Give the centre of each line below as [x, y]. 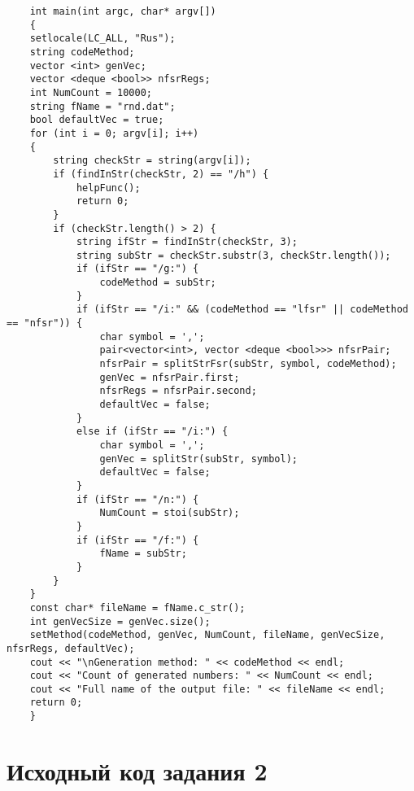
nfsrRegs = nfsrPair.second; [178, 391]
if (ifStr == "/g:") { [137, 269]
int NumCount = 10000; [91, 92]
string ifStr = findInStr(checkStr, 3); [187, 242]
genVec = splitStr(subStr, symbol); [198, 459]
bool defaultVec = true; [97, 120]
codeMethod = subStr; [158, 283]
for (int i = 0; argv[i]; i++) [114, 133]
